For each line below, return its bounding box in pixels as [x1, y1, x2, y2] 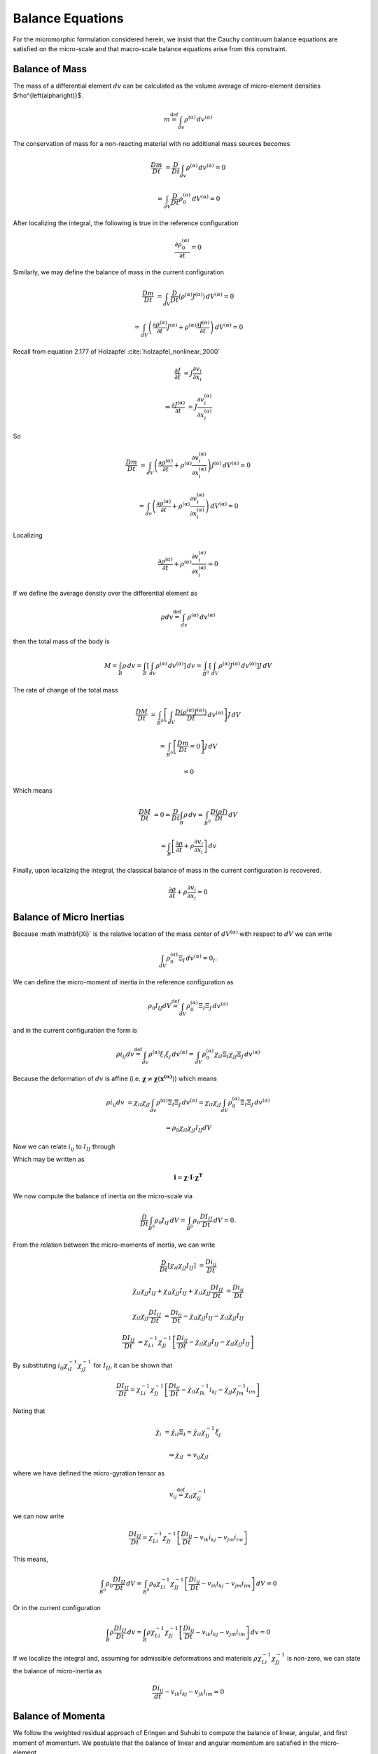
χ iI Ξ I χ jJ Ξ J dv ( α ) [213, 1049, 260, 1060]
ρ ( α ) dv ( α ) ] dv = [155, 660, 202, 669]
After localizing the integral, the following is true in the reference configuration [13, 218, 239, 227]
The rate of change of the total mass [13, 686, 118, 695]
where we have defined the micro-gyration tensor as [13, 1469, 164, 1478]
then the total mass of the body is [13, 637, 110, 645]
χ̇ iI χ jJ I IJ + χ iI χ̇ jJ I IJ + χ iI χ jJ [132, 1287, 211, 1297]
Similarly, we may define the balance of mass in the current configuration [13, 268, 224, 276]
